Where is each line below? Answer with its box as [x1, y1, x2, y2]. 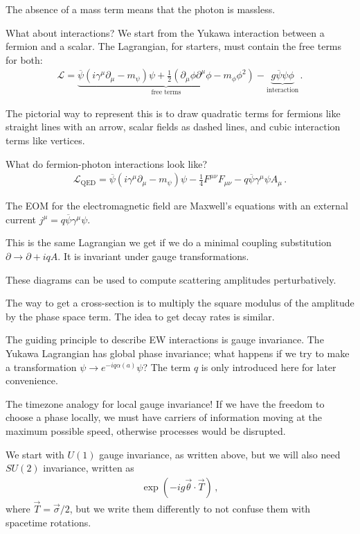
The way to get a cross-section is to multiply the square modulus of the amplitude [6, 295, 354, 310]
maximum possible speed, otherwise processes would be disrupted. [6, 423, 286, 438]
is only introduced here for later [201, 359, 336, 374]
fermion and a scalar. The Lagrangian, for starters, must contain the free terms [6, 39, 342, 53]
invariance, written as [43, 460, 134, 475]
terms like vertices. [6, 133, 85, 148]
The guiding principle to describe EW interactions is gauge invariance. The [6, 332, 324, 347]
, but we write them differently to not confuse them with [69, 501, 311, 515]
